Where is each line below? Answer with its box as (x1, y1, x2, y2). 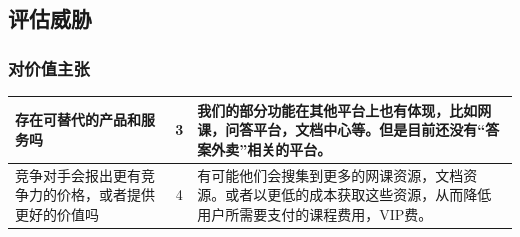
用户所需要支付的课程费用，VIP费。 (197, 203, 433, 224)
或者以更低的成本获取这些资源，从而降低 (225, 184, 492, 205)
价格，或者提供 (56, 184, 155, 205)
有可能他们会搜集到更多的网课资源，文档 (197, 164, 464, 185)
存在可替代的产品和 (15, 109, 141, 130)
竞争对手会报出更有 (15, 164, 141, 185)
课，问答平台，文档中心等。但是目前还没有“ (197, 119, 486, 140)
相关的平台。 (247, 138, 332, 159)
